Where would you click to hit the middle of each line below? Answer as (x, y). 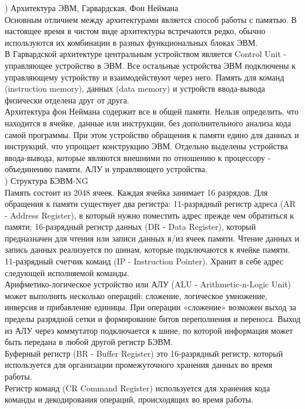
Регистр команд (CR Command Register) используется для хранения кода (138, 388)
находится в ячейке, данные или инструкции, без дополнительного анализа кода (148, 123)
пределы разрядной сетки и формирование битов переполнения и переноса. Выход (153, 319)
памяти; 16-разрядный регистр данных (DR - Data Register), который (130, 227)
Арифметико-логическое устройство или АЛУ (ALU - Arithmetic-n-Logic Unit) (148, 284)
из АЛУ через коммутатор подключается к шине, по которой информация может (149, 330)
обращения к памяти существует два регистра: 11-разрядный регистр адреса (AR (150, 204)
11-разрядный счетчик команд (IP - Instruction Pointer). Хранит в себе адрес (144, 261)
